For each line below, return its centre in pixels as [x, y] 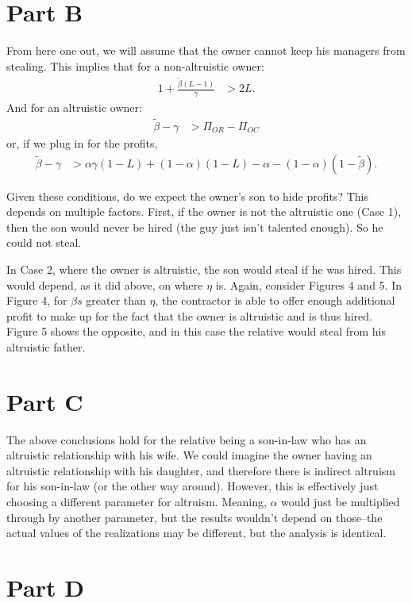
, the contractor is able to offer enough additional [275, 300]
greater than [116, 300]
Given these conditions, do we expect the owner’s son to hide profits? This [187, 196]
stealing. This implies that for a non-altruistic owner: [135, 65]
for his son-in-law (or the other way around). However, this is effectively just [193, 486]
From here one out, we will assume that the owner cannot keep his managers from [206, 50]
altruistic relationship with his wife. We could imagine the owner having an [189, 455]
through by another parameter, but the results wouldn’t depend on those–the [194, 517]
